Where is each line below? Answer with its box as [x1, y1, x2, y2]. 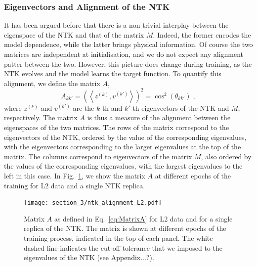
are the [73, 102, 94, 113]
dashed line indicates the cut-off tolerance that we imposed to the [24, 242, 222, 253]
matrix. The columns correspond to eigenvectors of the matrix [4, 151, 192, 161]
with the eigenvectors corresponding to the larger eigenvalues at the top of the [4, 141, 241, 152]
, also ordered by [201, 151, 252, 161]
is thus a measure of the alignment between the [87, 112, 231, 123]
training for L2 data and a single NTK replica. [4, 180, 145, 190]
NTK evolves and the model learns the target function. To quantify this [4, 68, 221, 79]
